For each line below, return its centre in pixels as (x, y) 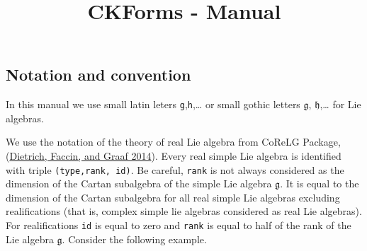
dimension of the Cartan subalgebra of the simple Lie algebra (139, 183)
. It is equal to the (320, 183)
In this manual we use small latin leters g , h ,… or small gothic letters (153, 104)
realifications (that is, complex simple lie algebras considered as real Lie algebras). (184, 211)
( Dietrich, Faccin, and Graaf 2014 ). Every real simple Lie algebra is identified (174, 156)
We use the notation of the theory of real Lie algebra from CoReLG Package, (173, 142)
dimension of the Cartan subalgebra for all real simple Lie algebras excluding (173, 197)
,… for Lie (340, 104)
